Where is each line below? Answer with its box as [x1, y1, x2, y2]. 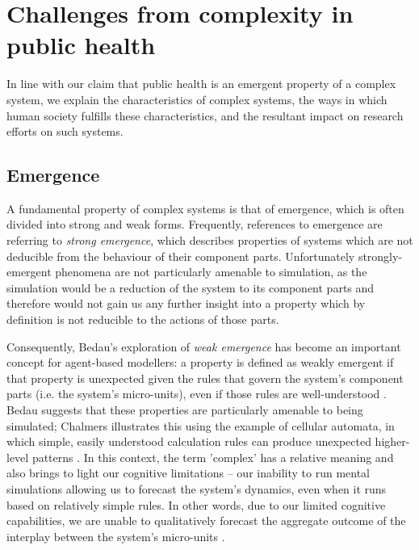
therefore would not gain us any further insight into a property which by [6, 295, 366, 312]
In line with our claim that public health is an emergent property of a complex [6, 75, 396, 92]
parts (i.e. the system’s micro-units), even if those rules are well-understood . [6, 385, 387, 402]
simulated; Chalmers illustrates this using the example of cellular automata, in [6, 417, 395, 434]
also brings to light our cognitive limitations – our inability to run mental [6, 464, 370, 481]
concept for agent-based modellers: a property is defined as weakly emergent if [6, 354, 394, 371]
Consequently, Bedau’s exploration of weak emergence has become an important [6, 338, 401, 355]
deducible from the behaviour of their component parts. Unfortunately [6, 247, 355, 264]
